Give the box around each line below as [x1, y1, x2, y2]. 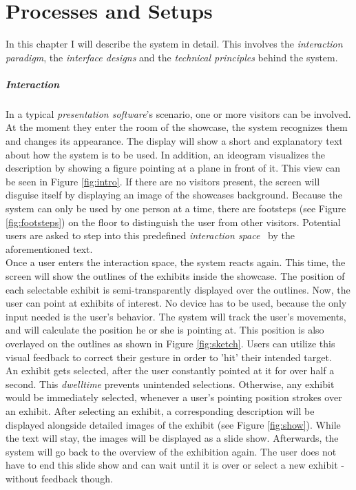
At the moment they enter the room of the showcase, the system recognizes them [6, 120, 348, 134]
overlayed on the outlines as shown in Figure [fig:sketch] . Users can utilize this [6, 336, 335, 350]
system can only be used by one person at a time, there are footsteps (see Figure [6, 201, 346, 216]
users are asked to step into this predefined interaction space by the [6, 228, 295, 243]
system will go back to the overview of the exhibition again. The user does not [6, 444, 337, 458]
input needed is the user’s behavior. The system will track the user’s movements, [6, 309, 346, 323]
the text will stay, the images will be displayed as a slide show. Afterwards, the [6, 431, 339, 445]
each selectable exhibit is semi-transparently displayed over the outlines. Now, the [6, 282, 350, 296]
